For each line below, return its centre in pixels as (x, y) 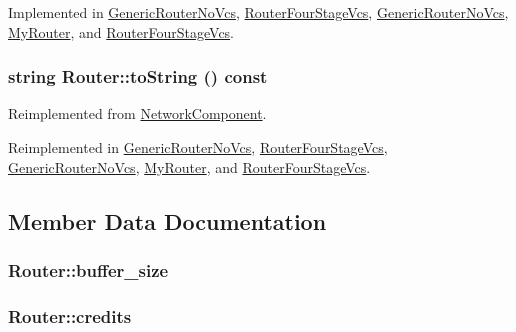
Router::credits (70, 315)
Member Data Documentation (167, 220)
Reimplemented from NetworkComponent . (137, 113)
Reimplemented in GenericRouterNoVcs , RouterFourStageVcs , (198, 147)
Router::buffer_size (88, 269)
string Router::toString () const (138, 76)
